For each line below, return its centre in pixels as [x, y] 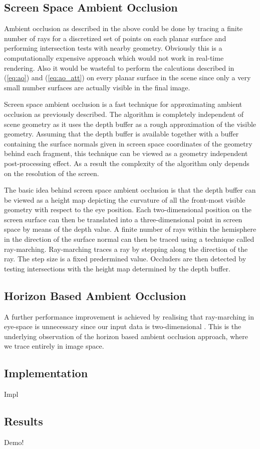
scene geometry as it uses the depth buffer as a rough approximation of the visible [130, 124]
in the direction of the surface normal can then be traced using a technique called [129, 239]
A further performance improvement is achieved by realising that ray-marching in [129, 316]
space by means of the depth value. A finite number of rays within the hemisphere [130, 229]
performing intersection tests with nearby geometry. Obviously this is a [113, 48]
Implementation [46, 373]
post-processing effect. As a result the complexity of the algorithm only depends [127, 163]
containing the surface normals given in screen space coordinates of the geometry [128, 143]
